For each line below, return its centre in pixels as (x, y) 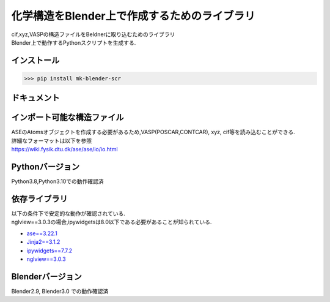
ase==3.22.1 (42, 233)
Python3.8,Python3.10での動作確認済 (57, 181)
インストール (35, 60)
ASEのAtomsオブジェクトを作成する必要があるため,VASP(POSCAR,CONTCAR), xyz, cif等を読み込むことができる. (153, 132)
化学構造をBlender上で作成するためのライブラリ (133, 16)
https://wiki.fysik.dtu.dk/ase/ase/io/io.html (65, 149)
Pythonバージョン (45, 167)
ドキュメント (35, 98)
